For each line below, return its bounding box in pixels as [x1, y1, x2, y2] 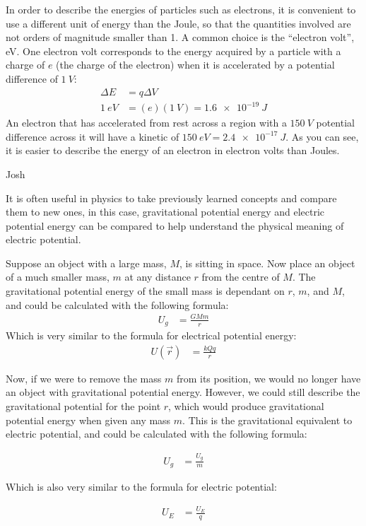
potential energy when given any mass [6, 412, 171, 427]
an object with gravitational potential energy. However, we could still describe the [6, 385, 360, 399]
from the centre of [201, 269, 280, 284]
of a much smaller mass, [6, 269, 110, 284]
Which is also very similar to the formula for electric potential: [6, 479, 277, 494]
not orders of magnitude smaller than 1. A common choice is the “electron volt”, [6, 30, 355, 45]
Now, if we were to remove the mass [6, 370, 162, 385]
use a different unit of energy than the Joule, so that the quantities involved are [6, 16, 351, 30]
